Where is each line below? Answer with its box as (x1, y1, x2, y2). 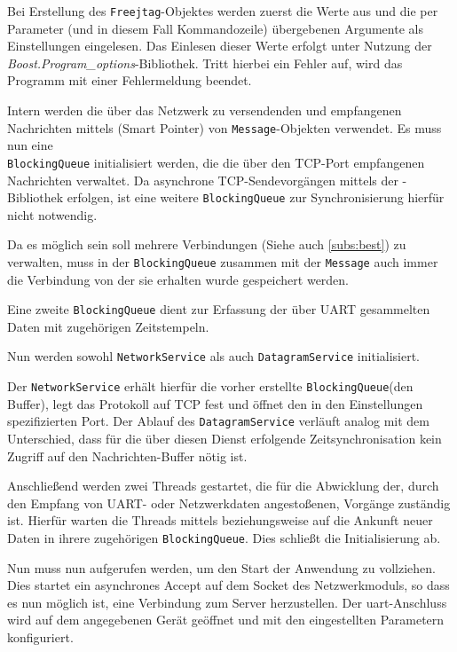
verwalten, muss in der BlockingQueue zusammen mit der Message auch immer (7, 252, 438, 271)
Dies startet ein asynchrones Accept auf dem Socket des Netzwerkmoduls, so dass (7, 576, 450, 594)
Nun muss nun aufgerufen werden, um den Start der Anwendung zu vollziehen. (7, 558, 436, 577)
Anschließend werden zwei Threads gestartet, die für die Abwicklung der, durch (7, 476, 439, 495)
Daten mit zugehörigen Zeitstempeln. (7, 317, 209, 335)
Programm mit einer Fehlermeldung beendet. (7, 71, 252, 90)
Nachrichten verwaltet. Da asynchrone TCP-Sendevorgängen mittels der (7, 170, 398, 189)
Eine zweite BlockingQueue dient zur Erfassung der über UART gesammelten (7, 300, 430, 318)
